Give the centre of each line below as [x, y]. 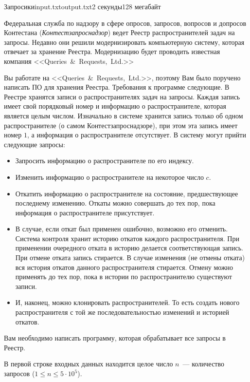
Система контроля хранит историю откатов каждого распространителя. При [127, 238]
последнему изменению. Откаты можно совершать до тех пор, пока [115, 203]
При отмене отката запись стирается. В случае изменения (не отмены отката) [130, 258]
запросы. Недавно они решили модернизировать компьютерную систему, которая [124, 42]
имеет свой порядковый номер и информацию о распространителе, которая [115, 106]
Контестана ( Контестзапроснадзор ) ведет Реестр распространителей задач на [119, 32]
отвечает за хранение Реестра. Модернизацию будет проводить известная [112, 51]
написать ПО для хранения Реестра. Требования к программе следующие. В [117, 87]
